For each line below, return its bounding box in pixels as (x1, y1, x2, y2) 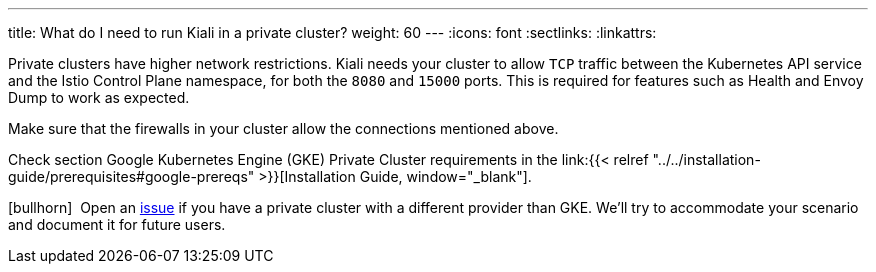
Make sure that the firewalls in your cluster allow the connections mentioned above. (8, 120, 559, 137)
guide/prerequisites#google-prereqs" (8, 168, 255, 185)
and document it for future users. (8, 216, 226, 233)
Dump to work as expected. (8, 89, 190, 106)
